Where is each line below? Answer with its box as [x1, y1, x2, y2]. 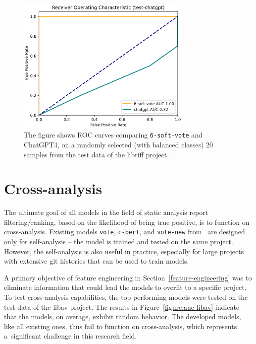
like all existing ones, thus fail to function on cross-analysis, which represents [4, 321, 237, 331]
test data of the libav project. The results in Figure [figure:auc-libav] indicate [4, 301, 240, 312]
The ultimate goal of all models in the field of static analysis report [4, 207, 208, 217]
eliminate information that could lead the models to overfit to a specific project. [4, 282, 247, 292]
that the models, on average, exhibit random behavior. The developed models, [4, 311, 241, 322]
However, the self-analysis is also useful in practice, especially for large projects [4, 246, 244, 256]
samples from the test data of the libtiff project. [24, 149, 169, 159]
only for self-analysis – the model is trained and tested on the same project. [4, 236, 233, 247]
